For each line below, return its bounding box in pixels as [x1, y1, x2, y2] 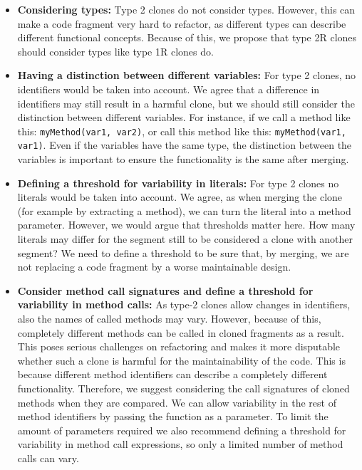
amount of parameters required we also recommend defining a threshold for [17, 422, 346, 437]
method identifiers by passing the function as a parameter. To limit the [17, 409, 329, 424]
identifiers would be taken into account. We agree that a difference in [17, 81, 320, 96]
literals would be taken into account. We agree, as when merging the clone [17, 189, 343, 204]
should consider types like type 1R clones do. [17, 43, 214, 58]
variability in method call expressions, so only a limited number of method [17, 437, 343, 451]
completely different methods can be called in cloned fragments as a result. [17, 325, 344, 340]
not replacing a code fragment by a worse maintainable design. [17, 259, 291, 274]
